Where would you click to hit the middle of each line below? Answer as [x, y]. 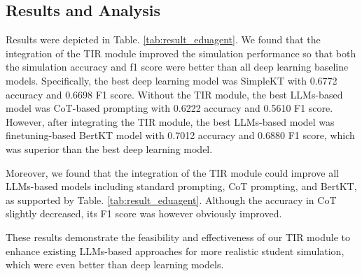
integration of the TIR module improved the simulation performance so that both [181, 53]
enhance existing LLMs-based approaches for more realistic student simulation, [175, 250]
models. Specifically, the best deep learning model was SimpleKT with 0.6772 [172, 80]
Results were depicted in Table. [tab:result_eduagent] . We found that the [163, 39]
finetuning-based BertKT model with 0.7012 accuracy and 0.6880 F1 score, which [180, 135]
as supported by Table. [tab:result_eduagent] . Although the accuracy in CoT [171, 199]
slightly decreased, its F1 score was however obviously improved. [144, 213]
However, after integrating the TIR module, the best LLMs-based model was [170, 121]
